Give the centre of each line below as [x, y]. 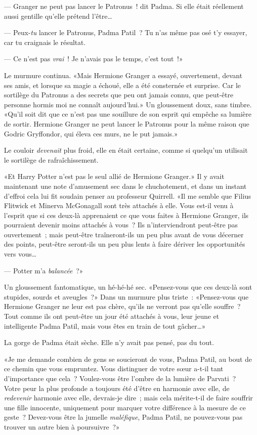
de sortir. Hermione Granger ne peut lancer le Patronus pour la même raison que [127, 123]
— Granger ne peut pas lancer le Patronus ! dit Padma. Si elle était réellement [124, 6]
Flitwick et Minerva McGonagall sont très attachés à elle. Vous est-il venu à [119, 205]
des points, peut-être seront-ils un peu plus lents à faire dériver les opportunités [125, 244]
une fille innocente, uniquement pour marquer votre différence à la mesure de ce [125, 407]
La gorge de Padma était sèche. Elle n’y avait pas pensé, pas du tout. [109, 342]
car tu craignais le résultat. [45, 42]
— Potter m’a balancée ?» [44, 270]
